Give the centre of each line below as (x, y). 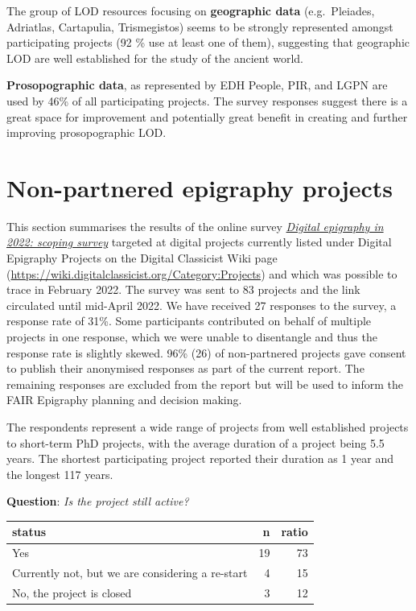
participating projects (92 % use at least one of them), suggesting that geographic (208, 42)
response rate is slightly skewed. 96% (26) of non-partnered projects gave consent (206, 352)
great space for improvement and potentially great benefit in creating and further (207, 116)
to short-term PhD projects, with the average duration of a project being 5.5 (196, 442)
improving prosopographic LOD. (86, 132)
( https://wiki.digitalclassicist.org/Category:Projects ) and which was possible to (202, 273)
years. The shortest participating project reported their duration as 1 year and (200, 458)
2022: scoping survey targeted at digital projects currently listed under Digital (199, 242)
